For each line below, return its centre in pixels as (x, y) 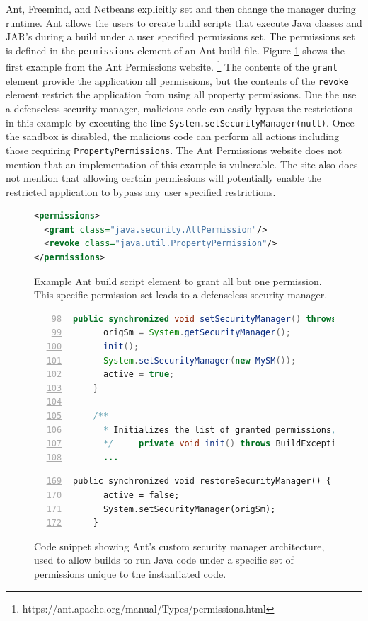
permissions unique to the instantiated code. (130, 573)
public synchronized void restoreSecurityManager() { (202, 481)
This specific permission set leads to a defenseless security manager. (181, 295)
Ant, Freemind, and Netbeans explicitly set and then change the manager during (181, 8)
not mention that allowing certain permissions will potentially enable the (163, 178)
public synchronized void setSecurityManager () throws (205, 319)
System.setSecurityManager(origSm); (189, 509)
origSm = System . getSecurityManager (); (197, 333)
